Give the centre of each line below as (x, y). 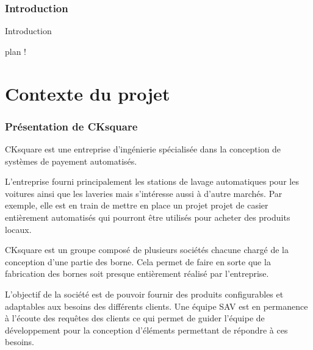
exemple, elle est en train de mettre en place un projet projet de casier (137, 205)
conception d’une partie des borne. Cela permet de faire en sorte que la (138, 261)
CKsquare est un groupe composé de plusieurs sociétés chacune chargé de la (147, 250)
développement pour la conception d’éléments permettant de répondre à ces (146, 330)
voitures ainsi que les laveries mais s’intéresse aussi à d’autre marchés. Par (144, 193)
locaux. (18, 229)
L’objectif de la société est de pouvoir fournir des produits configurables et (144, 294)
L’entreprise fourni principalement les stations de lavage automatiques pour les (152, 181)
